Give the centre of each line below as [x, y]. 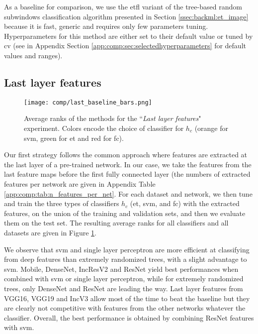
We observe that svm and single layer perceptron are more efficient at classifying [127, 249]
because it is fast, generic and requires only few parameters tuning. [106, 26]
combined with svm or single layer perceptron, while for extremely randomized [124, 278]
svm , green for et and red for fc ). [74, 138]
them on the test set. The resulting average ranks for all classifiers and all [116, 223]
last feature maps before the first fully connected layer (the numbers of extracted [127, 174]
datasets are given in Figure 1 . [50, 232]
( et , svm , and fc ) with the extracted [185, 203]
